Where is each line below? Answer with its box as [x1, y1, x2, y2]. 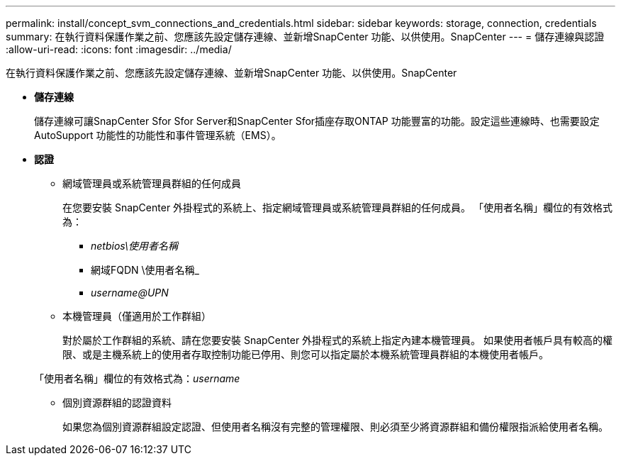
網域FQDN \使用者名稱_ [91, 264, 199, 276]
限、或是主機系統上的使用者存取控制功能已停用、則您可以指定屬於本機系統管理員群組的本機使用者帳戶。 [62, 348, 549, 360]
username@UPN [91, 287, 169, 299]
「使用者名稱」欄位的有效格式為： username [34, 372, 240, 384]
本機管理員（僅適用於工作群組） [62, 310, 211, 322]
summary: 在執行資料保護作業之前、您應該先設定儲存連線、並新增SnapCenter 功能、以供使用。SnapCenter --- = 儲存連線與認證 [6, 30, 605, 43]
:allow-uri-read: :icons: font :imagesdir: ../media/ [6, 43, 232, 55]
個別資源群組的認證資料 [62, 396, 172, 409]
